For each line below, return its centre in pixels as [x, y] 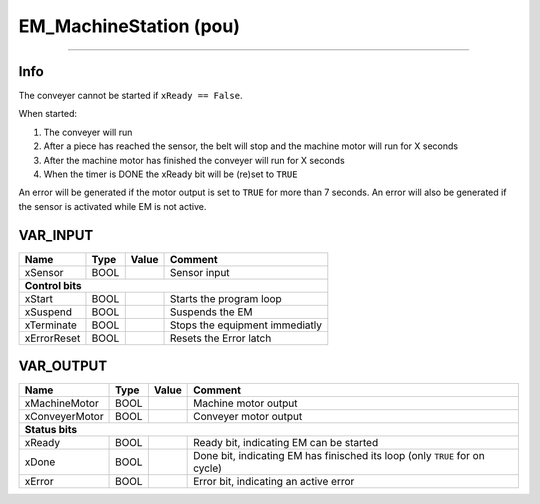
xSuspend [48, 312]
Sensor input [199, 272]
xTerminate [50, 325]
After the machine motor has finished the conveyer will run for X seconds [194, 160]
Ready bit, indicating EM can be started [286, 443]
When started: [48, 114]
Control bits [53, 285]
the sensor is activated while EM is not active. [112, 206]
